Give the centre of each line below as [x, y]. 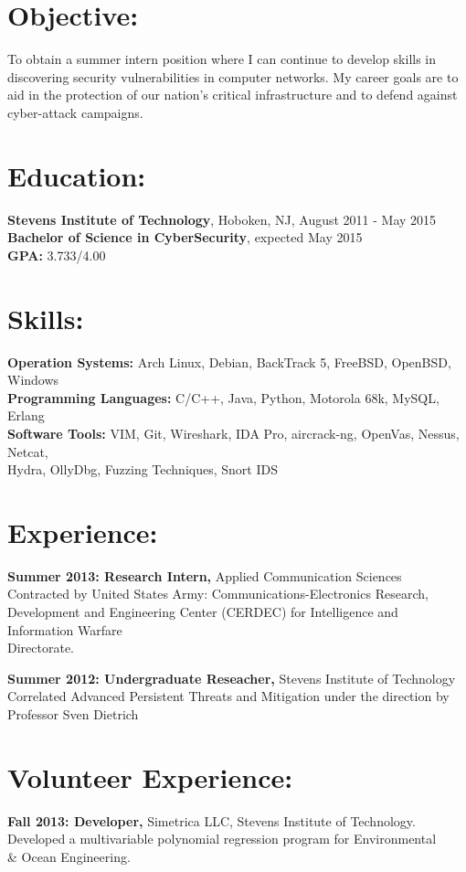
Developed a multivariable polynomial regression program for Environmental [222, 839]
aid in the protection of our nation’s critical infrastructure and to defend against [233, 95]
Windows [33, 380]
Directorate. [41, 648]
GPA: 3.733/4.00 [57, 255]
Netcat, [28, 451]
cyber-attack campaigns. [75, 112]
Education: [77, 175]
